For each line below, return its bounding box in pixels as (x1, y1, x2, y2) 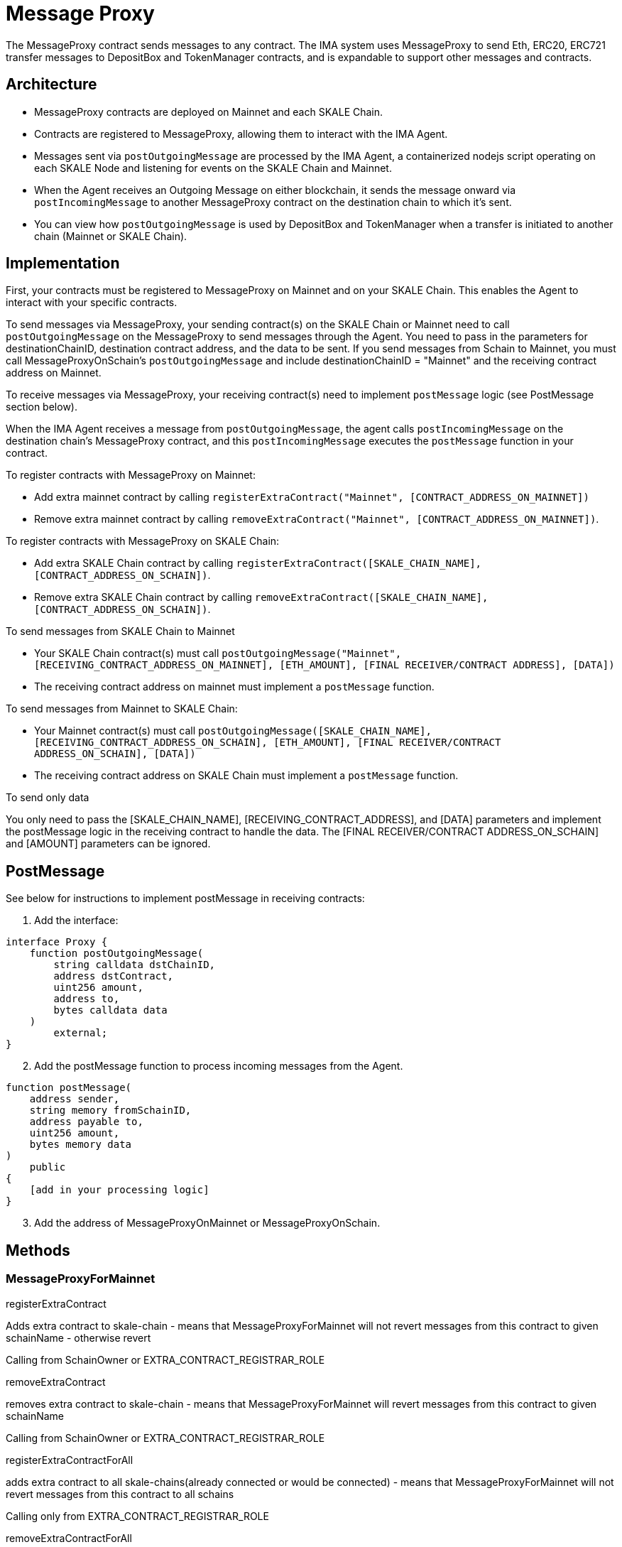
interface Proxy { (6, 936, 108, 948)
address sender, (29, 1093, 120, 1105)
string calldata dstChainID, (53, 959, 216, 971)
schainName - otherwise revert (6, 1331, 151, 1344)
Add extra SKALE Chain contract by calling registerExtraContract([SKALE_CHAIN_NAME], (34, 557, 481, 570)
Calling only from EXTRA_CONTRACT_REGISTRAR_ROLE (6, 1509, 269, 1522)
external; (53, 1027, 108, 1039)
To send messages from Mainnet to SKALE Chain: (6, 702, 238, 715)
